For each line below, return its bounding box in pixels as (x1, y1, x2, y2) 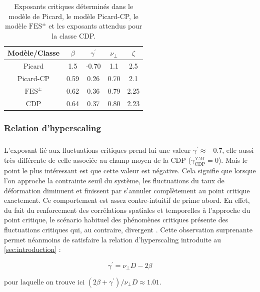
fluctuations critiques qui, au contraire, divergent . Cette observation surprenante (4, 224, 252, 235)
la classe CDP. (51, 30, 95, 41)
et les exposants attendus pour (48, 21, 142, 31)
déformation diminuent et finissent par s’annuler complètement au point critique (4, 185, 250, 195)
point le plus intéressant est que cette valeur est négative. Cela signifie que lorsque (4, 165, 256, 176)
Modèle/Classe (7, 48, 60, 58)
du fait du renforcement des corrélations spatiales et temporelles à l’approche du (4, 204, 250, 215)
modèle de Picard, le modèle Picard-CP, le (8, 11, 138, 21)
